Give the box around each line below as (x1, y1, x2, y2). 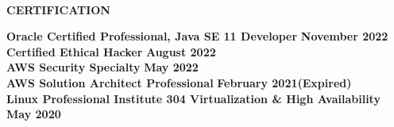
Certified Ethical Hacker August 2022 (6, 43, 216, 60)
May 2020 (6, 106, 61, 122)
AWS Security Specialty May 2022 (6, 59, 199, 75)
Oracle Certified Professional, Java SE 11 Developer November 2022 (6, 28, 388, 44)
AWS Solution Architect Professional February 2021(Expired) (6, 74, 352, 90)
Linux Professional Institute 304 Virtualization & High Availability (6, 90, 380, 106)
